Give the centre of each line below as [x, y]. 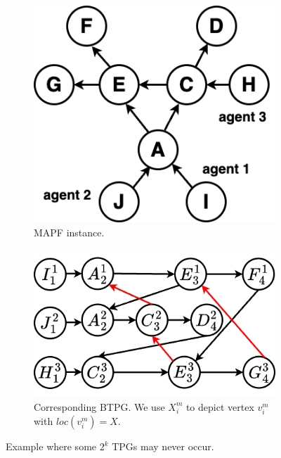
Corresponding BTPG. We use [99, 406]
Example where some [51, 446]
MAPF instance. [69, 232]
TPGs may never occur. [163, 446]
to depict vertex [220, 406]
